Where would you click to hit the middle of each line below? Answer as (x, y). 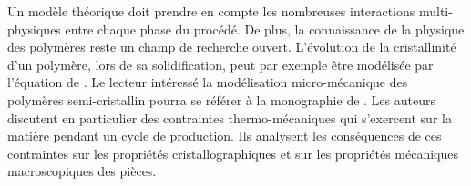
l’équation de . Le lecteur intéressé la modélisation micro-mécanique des (208, 82)
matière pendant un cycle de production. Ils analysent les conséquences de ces (225, 136)
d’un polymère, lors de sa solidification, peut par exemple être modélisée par (220, 64)
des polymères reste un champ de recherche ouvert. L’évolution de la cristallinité (232, 47)
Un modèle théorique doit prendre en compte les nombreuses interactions (211, 11)
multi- (435, 11)
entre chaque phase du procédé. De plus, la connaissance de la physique (265, 29)
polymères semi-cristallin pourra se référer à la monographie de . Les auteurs (221, 99)
